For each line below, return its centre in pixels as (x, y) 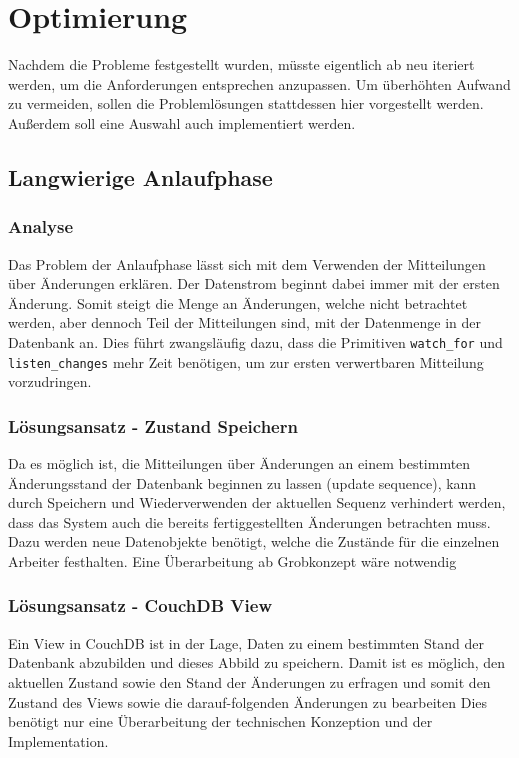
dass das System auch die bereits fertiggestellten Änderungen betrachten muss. (249, 521)
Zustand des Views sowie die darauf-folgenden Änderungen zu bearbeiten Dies (248, 701)
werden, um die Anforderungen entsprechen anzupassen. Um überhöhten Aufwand (259, 83)
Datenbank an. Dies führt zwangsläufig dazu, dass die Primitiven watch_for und (255, 341)
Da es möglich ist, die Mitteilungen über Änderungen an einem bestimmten (239, 463)
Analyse (41, 226)
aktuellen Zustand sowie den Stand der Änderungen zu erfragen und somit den (249, 681)
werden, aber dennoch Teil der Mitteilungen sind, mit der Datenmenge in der (244, 322)
